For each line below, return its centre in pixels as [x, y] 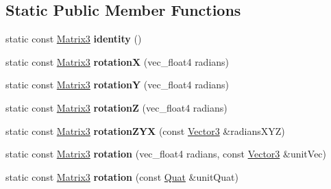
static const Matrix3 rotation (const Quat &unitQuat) [122, 176]
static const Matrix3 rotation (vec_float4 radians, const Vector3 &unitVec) [166, 154]
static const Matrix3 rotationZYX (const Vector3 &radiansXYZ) [145, 130]
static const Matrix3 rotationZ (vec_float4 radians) [117, 107]
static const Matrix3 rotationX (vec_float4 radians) [118, 61]
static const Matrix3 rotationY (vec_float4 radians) [118, 85]
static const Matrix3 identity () [74, 39]
